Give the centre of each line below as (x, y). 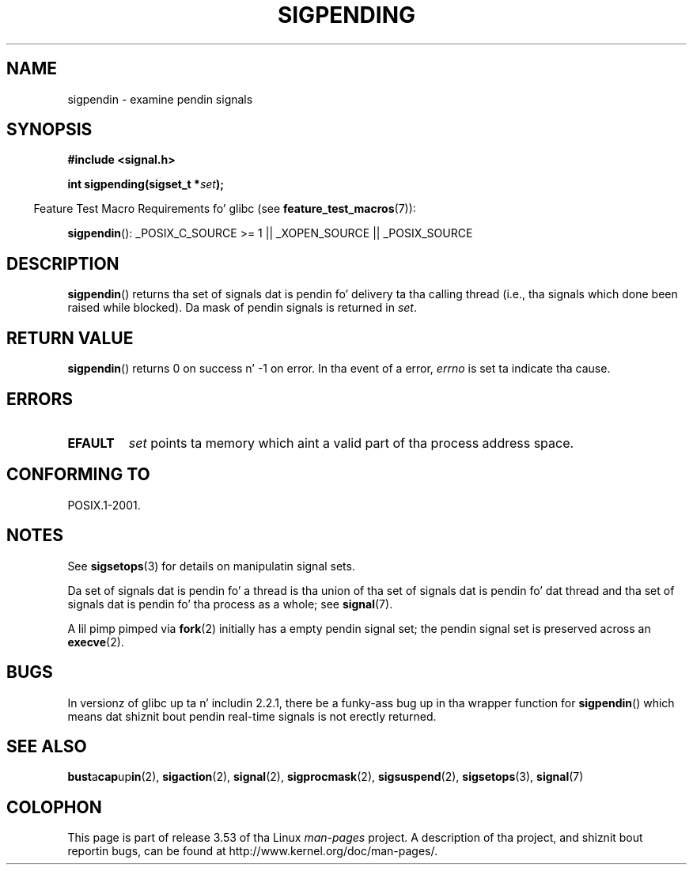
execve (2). (96, 642)
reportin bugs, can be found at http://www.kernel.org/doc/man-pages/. (253, 851)
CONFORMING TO (78, 475)
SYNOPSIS (49, 130)
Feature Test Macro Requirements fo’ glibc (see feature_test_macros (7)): (225, 209)
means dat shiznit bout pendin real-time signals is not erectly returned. (252, 716)
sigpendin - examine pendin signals (160, 99)
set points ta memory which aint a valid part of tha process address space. (351, 443)
